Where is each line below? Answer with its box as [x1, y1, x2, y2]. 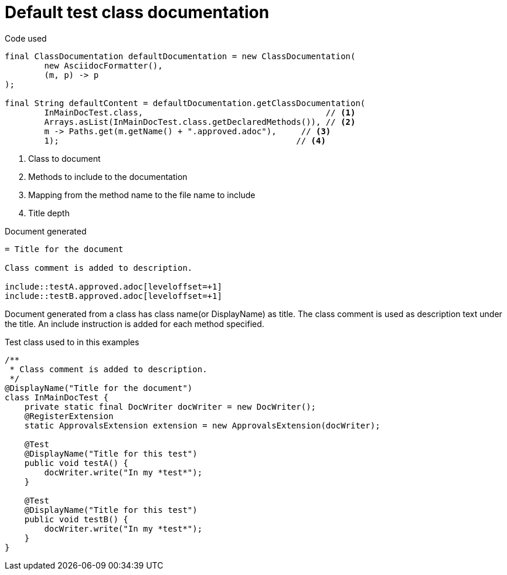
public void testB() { [24, 514, 128, 524]
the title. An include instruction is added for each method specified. [5, 318, 264, 329]
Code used [5, 33, 47, 43]
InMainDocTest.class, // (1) [44, 107, 356, 117]
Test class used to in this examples [5, 336, 139, 347]
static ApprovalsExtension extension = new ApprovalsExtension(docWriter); [24, 420, 380, 430]
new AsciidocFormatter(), [44, 60, 163, 70]
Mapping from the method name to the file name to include [28, 189, 256, 200]
